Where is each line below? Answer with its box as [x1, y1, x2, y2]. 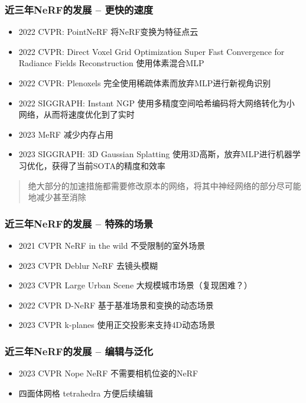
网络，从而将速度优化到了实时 [18, 108, 135, 121]
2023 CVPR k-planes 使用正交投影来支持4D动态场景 [18, 318, 216, 331]
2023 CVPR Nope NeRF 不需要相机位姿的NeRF [18, 367, 198, 379]
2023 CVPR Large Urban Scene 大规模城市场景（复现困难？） [18, 279, 252, 291]
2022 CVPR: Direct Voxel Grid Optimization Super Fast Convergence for [18, 45, 285, 57]
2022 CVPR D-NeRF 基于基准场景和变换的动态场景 [18, 298, 214, 311]
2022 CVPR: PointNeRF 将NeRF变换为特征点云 [18, 25, 198, 38]
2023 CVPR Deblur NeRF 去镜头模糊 [18, 259, 158, 271]
